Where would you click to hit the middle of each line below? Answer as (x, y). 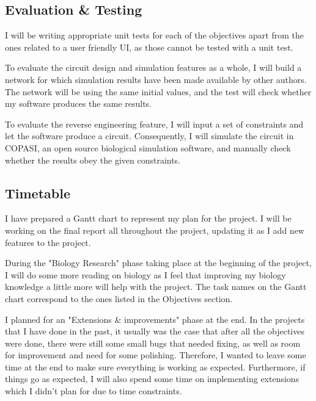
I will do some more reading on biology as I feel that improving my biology (145, 274)
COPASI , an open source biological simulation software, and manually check (148, 147)
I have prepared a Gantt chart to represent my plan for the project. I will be (148, 218)
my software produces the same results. (79, 103)
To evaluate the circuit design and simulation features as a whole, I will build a (153, 67)
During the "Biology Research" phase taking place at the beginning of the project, (158, 263)
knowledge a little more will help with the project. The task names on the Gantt (156, 287)
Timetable (38, 193)
